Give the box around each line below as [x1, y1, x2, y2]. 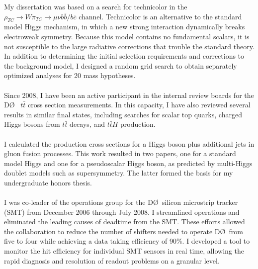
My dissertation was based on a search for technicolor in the [4, 1, 187, 11]
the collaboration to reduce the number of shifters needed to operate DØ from [4, 226, 243, 236]
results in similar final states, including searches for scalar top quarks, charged [4, 109, 242, 119]
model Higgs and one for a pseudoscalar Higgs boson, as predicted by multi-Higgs [4, 158, 253, 168]
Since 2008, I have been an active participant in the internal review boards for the [4, 90, 254, 100]
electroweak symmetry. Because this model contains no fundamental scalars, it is [4, 31, 250, 41]
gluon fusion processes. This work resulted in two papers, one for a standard [4, 148, 236, 159]
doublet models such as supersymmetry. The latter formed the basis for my [4, 168, 233, 178]
